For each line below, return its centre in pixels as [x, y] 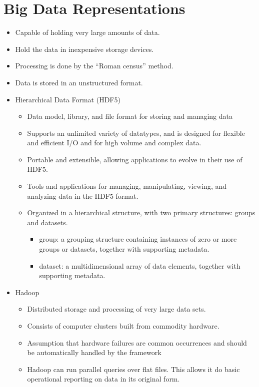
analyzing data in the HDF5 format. [83, 195]
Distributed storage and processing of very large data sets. [116, 309]
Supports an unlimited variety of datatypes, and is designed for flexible [136, 133]
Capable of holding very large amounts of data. [87, 32]
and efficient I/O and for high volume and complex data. [114, 143]
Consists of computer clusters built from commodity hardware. [123, 326]
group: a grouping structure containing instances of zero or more [138, 239]
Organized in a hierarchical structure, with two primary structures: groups [141, 212]
